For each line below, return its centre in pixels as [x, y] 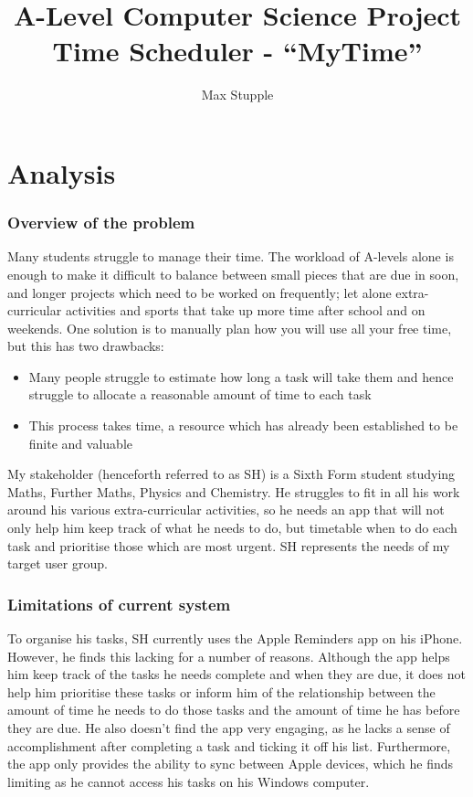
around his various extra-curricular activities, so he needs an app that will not [226, 510]
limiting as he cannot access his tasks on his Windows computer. [189, 781]
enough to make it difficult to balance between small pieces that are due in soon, [233, 274]
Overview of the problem [101, 223]
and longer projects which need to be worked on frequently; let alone [200, 292]
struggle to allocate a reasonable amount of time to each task [200, 394]
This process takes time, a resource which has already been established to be [243, 425]
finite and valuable [80, 443]
